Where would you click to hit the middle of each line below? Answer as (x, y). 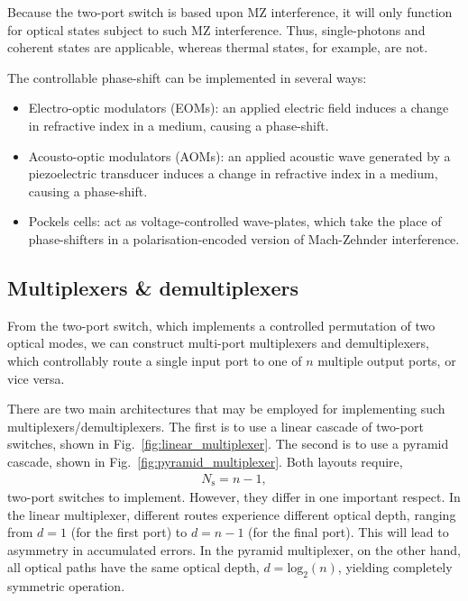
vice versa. (36, 378)
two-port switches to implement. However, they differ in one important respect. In (234, 496)
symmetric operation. (66, 586)
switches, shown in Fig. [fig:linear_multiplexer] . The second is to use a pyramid (228, 444)
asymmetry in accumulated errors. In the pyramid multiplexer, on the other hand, (234, 549)
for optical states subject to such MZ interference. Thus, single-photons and (216, 29)
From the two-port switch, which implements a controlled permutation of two (221, 325)
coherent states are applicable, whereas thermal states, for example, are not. (218, 47)
